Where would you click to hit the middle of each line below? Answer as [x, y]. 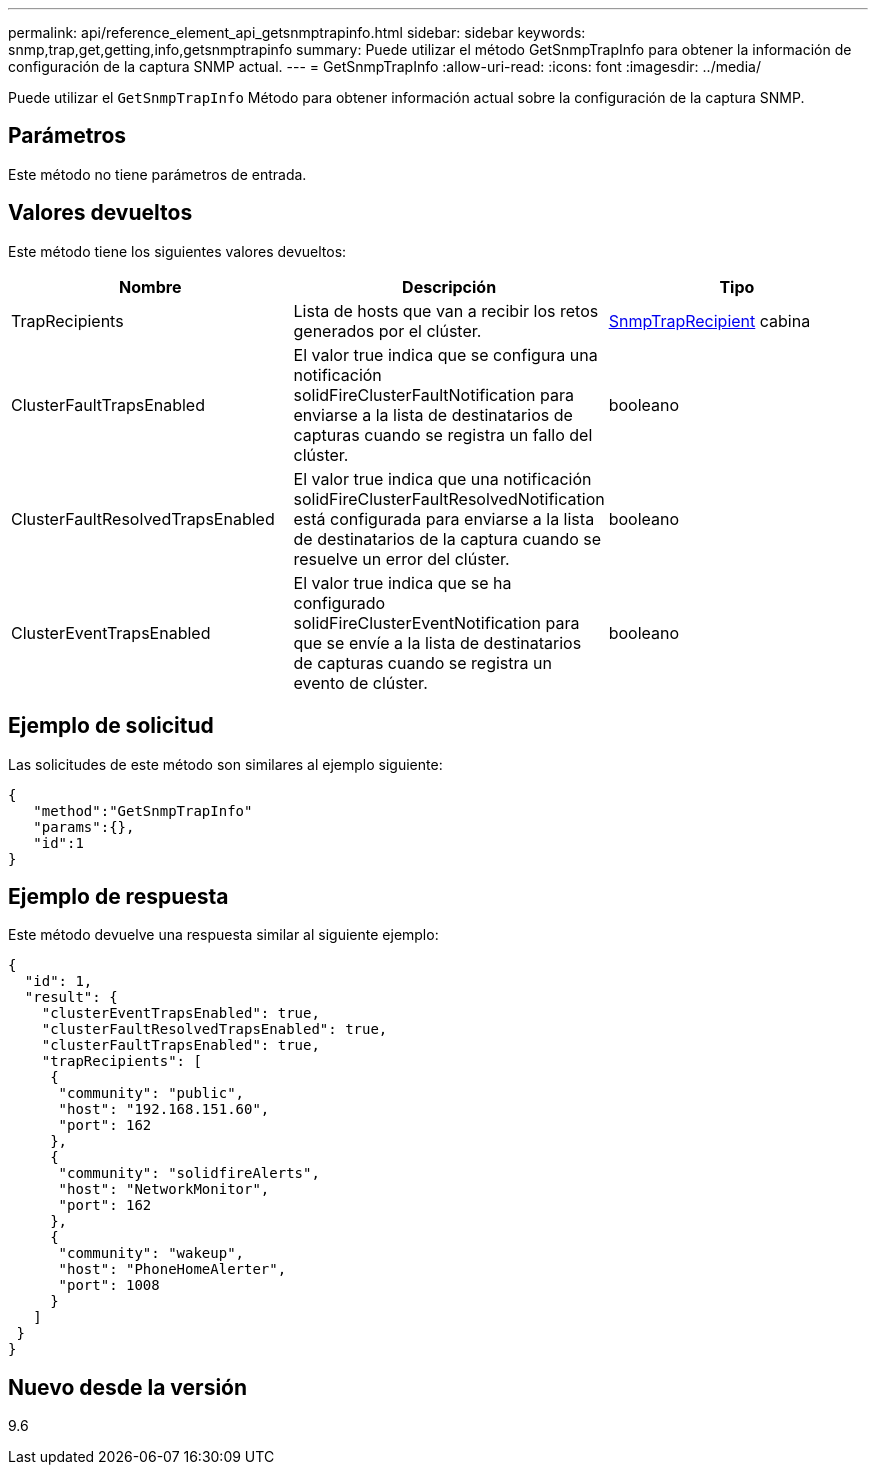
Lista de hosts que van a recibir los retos [446, 310]
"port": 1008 [109, 1285]
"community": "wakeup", [151, 1253]
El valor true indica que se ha [402, 582]
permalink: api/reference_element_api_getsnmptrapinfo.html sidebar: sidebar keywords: [297, 32]
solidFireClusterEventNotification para [436, 622]
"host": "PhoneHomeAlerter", [172, 1269]
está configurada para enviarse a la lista [444, 518]
